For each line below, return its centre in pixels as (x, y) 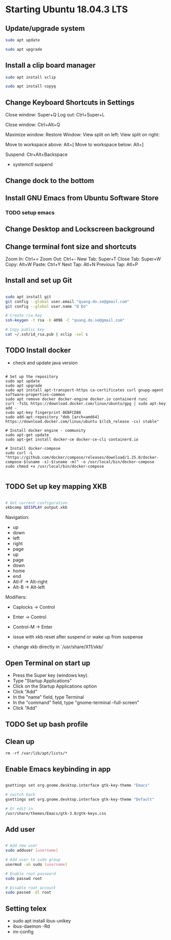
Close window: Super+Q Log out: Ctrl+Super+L (55, 115)
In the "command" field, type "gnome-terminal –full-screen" (76, 703)
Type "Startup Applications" (42, 681)
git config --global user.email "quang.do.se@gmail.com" (67, 302)
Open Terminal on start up (48, 663)
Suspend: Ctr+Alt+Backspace (37, 154)
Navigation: (17, 517)
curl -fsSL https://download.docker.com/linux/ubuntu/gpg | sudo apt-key (86, 404)
